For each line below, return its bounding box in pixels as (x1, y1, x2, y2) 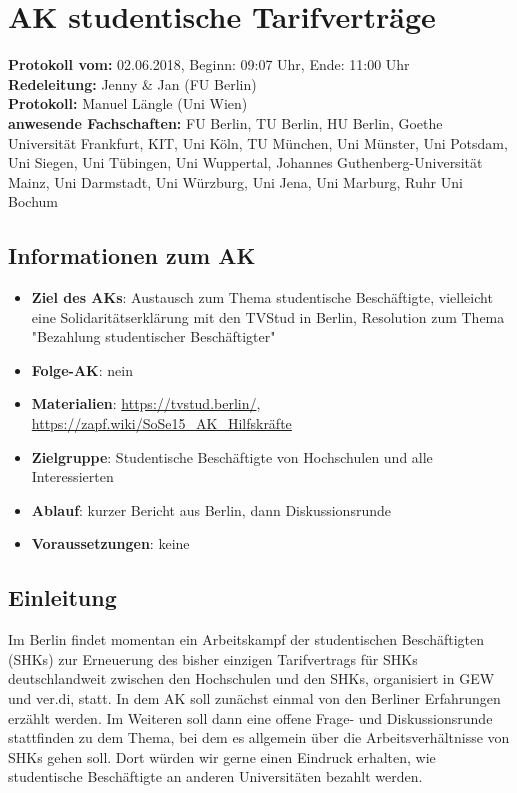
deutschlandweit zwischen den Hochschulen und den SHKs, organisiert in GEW (8, 668, 495, 689)
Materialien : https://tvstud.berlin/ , (31, 393, 261, 414)
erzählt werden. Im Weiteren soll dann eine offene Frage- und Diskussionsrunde (8, 707, 493, 728)
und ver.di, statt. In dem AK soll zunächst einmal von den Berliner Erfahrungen (8, 688, 501, 708)
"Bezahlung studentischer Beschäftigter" (31, 326, 276, 347)
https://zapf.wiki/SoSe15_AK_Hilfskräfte (31, 413, 292, 434)
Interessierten (31, 466, 114, 487)
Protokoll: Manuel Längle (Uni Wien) (8, 93, 248, 114)
